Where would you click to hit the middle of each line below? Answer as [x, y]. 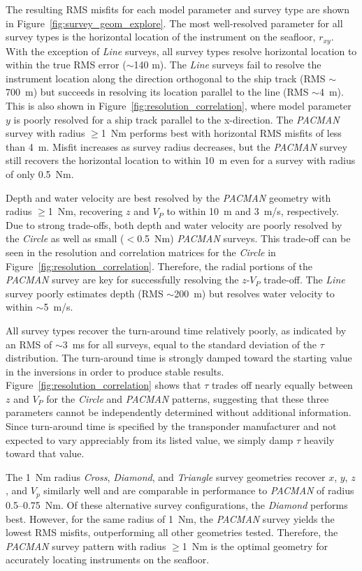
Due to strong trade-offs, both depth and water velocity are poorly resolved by [174, 224]
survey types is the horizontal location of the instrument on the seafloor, [161, 37]
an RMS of [29, 344]
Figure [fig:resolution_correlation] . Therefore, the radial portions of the [159, 266]
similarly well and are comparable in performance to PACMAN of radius [199, 490]
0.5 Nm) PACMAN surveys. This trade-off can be [244, 238]
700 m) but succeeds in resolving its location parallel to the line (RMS [157, 92]
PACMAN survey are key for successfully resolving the [122, 280]
